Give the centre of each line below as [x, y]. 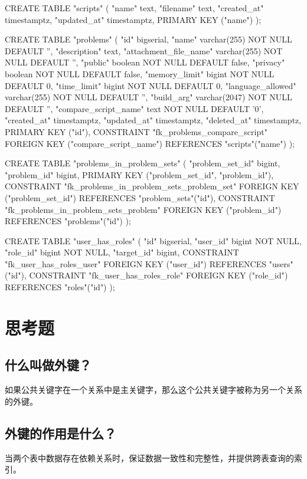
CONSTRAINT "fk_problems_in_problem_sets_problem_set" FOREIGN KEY [152, 186]
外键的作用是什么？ [61, 433]
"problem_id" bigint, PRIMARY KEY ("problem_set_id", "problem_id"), [139, 174]
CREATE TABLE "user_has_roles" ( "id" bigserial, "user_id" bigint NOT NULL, [153, 240]
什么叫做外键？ [48, 365]
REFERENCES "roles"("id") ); [60, 287]
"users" [281, 263]
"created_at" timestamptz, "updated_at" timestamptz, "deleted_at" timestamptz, [153, 120]
